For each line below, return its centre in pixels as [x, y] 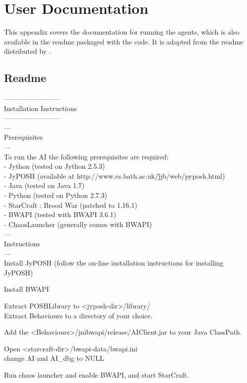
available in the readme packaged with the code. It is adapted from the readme [124, 41]
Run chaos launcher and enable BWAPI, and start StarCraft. [97, 374]
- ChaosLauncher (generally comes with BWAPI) [78, 224]
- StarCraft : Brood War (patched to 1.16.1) [71, 205]
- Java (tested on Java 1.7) [44, 185]
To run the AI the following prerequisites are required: [86, 156]
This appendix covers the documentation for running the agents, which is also [122, 32]
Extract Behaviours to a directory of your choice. [78, 315]
